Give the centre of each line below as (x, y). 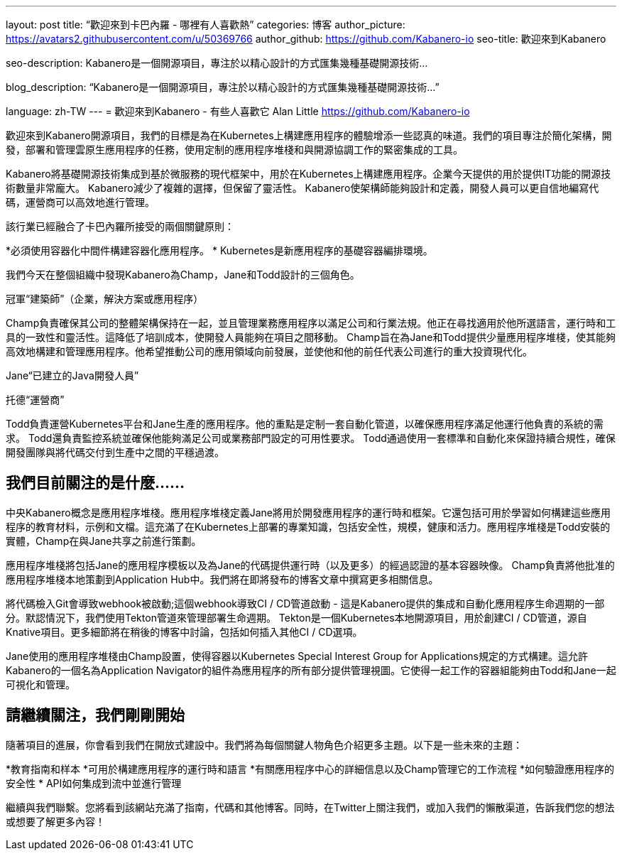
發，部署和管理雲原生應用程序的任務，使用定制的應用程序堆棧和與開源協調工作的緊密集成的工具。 (234, 150)
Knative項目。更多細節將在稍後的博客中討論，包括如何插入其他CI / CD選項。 (184, 632)
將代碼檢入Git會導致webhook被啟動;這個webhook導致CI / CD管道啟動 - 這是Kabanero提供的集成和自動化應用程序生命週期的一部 (305, 603)
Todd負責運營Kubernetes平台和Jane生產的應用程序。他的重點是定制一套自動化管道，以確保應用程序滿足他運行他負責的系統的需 (305, 424)
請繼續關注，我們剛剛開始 (95, 715)
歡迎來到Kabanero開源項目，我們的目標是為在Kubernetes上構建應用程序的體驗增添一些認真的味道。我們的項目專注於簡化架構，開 (309, 135)
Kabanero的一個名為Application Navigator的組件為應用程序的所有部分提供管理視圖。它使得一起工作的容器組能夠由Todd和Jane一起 (311, 670)
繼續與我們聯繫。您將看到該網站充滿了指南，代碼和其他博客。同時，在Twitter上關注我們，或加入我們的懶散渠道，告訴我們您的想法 (310, 807)
